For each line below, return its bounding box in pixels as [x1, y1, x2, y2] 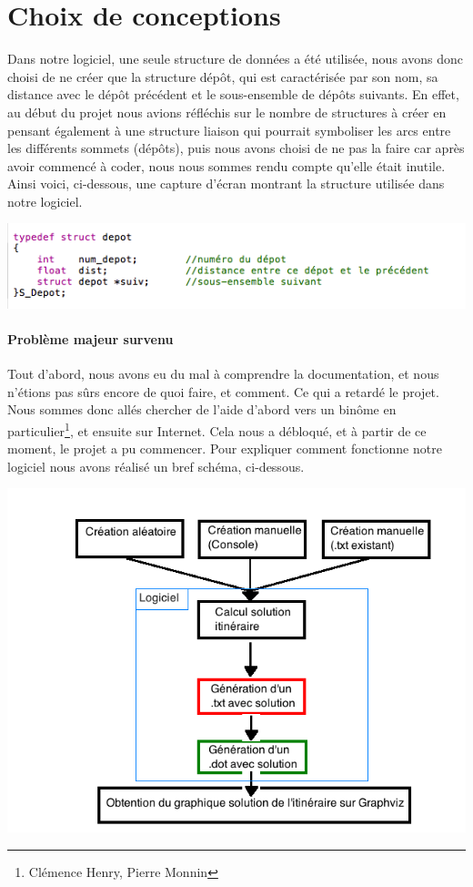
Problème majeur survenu [7, 329, 174, 348]
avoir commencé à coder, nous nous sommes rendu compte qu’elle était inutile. [7, 156, 446, 175]
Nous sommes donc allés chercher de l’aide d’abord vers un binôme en [7, 400, 397, 419]
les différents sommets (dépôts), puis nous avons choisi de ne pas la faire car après [7, 138, 465, 158]
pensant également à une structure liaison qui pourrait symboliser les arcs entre [7, 120, 451, 139]
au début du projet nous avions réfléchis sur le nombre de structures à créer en [7, 102, 447, 121]
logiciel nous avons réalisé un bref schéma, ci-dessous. [7, 456, 305, 475]
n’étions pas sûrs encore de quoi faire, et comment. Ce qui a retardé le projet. [7, 382, 439, 401]
